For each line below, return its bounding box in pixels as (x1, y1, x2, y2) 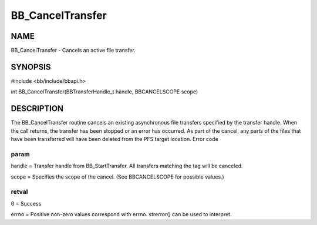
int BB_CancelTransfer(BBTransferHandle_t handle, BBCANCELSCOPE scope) (11, 88, 198, 95)
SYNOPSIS (11, 62, 51, 72)
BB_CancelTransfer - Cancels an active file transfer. (11, 47, 136, 54)
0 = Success (11, 200, 42, 207)
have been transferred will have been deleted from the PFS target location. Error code (11, 136, 218, 143)
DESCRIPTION (11, 103, 64, 114)
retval (11, 188, 28, 196)
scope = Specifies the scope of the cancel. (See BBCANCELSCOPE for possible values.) (11, 173, 224, 180)
